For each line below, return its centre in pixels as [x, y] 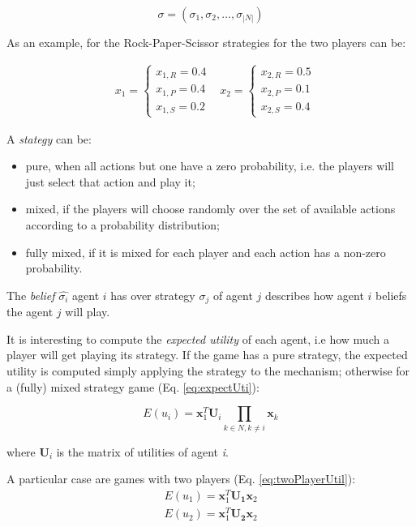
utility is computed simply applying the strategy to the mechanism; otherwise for [208, 370]
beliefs [391, 295]
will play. [88, 312]
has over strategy [153, 295]
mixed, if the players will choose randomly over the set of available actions [210, 209]
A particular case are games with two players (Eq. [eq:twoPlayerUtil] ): [181, 479]
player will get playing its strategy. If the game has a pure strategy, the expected [207, 355]
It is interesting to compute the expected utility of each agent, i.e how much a [198, 338]
